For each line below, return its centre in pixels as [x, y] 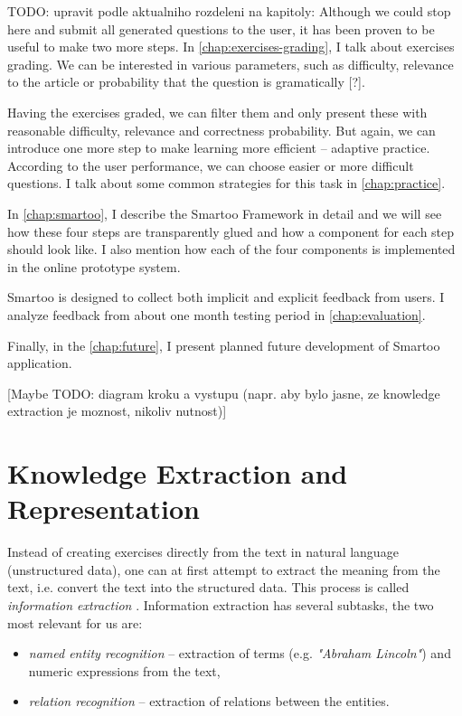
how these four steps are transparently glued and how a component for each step [231, 231]
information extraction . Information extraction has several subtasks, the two [221, 604]
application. [40, 363]
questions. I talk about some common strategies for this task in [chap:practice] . [226, 183]
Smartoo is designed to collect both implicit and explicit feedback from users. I [226, 297]
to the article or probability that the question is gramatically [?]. [186, 82]
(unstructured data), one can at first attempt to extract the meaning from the [224, 569]
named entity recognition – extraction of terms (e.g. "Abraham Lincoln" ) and [240, 653]
